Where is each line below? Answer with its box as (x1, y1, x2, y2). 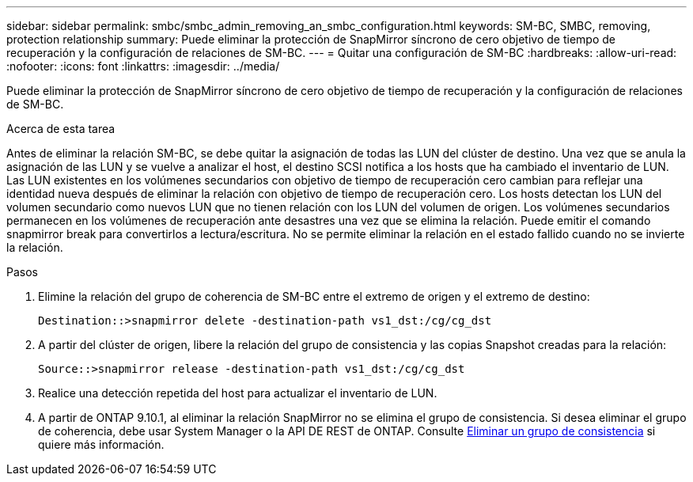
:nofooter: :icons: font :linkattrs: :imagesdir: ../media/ (6, 59, 280, 73)
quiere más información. (38, 438, 165, 451)
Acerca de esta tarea (6, 122, 116, 135)
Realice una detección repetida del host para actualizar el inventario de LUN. (38, 386, 437, 400)
